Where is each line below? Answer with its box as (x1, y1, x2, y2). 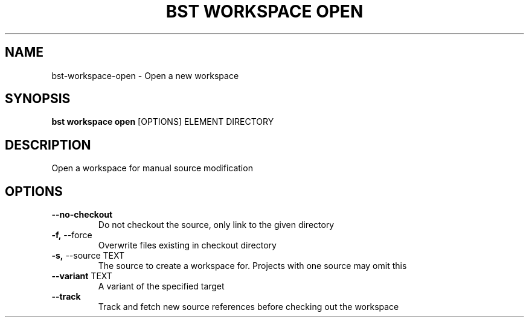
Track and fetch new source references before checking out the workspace (98, 301, 399, 312)
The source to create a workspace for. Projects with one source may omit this (98, 260, 407, 271)
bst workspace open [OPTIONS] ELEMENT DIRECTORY (51, 116, 274, 127)
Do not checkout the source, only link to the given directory (98, 219, 335, 230)
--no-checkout (51, 209, 113, 220)
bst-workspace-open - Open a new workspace (51, 70, 239, 81)
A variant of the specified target (98, 281, 225, 292)
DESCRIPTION (5, 137, 91, 153)
